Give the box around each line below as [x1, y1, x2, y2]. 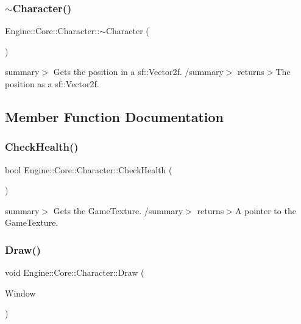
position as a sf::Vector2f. [5, 77, 99, 90]
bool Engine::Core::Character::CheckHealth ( [5, 163, 172, 176]
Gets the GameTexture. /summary [53, 204, 183, 217]
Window [5, 286, 36, 299]
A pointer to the [235, 204, 296, 217]
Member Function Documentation [5, 107, 224, 126]
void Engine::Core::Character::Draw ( [5, 266, 144, 279]
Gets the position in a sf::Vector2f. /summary [53, 65, 224, 78]
